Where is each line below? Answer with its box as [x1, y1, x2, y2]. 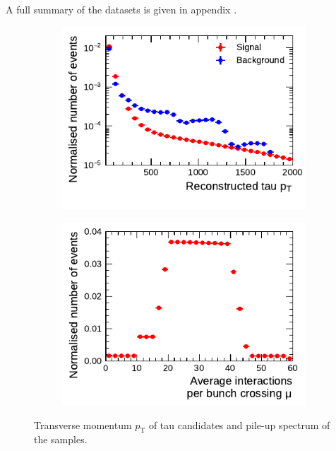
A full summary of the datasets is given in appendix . [6, 2, 237, 16]
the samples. [34, 432, 88, 447]
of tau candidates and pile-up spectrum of [148, 417, 330, 432]
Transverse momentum [34, 417, 132, 432]
